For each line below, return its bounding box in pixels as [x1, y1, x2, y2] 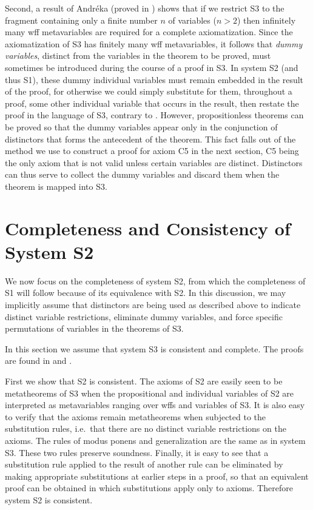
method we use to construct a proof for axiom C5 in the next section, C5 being [5, 144, 299, 157]
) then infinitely [237, 13, 296, 26]
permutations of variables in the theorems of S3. [5, 322, 184, 335]
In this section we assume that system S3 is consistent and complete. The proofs [5, 342, 304, 355]
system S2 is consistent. [5, 493, 93, 506]
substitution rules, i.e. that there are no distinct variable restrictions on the [5, 422, 286, 435]
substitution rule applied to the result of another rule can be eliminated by [5, 458, 283, 471]
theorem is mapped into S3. [5, 180, 107, 192]
